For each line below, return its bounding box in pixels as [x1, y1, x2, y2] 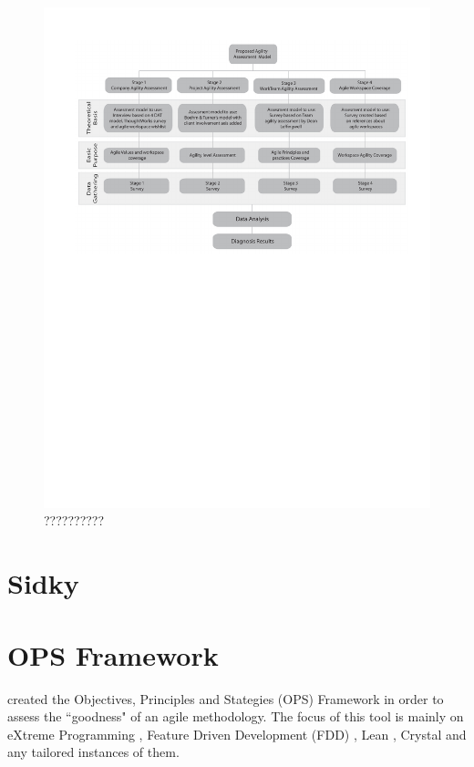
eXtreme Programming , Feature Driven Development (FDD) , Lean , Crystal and [7, 724, 467, 743]
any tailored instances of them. [7, 742, 180, 762]
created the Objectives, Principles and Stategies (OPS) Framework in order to [7, 689, 444, 708]
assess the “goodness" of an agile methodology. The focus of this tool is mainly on [7, 707, 464, 726]
